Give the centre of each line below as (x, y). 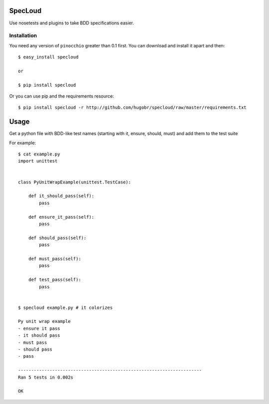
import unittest (38, 161)
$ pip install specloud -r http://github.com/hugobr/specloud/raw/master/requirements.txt (132, 108)
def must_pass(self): (55, 259)
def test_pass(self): (55, 280)
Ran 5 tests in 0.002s (46, 377)
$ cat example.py (39, 154)
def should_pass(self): (57, 238)
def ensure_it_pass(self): (61, 217)
